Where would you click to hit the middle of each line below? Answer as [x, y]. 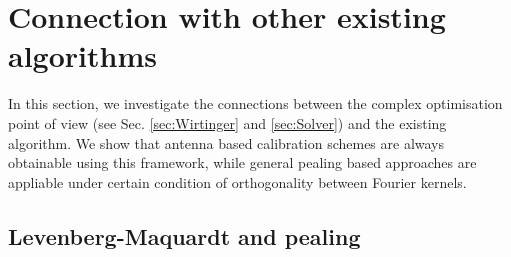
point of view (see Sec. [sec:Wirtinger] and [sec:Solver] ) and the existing [227, 122]
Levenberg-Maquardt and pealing [184, 235]
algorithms [82, 55]
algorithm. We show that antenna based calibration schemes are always [226, 142]
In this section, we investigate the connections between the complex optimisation [255, 103]
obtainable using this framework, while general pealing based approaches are [242, 162]
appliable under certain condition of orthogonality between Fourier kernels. [237, 181]
